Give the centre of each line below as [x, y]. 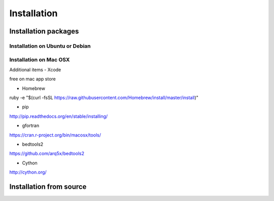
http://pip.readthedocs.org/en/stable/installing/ [59, 116]
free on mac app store [32, 79]
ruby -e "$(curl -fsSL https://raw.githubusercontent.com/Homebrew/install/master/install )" [104, 98]
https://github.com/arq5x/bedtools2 [47, 154]
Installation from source [48, 187]
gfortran [31, 126]
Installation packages [44, 31]
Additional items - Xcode [35, 70]
